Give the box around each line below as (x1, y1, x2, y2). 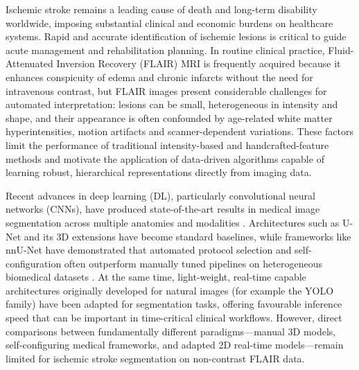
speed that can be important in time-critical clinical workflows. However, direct (6, 310, 342, 325)
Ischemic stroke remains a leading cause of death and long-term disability (6, 2, 317, 16)
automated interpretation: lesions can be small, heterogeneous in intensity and (6, 97, 338, 112)
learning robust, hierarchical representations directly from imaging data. (6, 165, 312, 179)
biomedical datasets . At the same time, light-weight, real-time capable (6, 270, 306, 284)
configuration (6, 256, 62, 270)
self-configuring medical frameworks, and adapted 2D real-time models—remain (6, 337, 344, 352)
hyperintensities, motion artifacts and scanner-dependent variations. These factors (6, 124, 354, 139)
